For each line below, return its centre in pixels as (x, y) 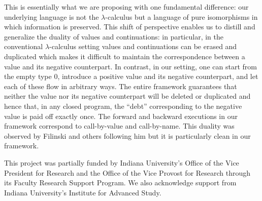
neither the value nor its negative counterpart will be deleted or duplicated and (127, 96)
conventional (24, 46)
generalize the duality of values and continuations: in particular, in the (114, 36)
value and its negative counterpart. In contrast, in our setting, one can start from (130, 66)
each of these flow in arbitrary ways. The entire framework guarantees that (121, 86)
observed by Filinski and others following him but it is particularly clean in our (127, 135)
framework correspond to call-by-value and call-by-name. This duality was (119, 126)
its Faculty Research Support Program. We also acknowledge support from (120, 183)
